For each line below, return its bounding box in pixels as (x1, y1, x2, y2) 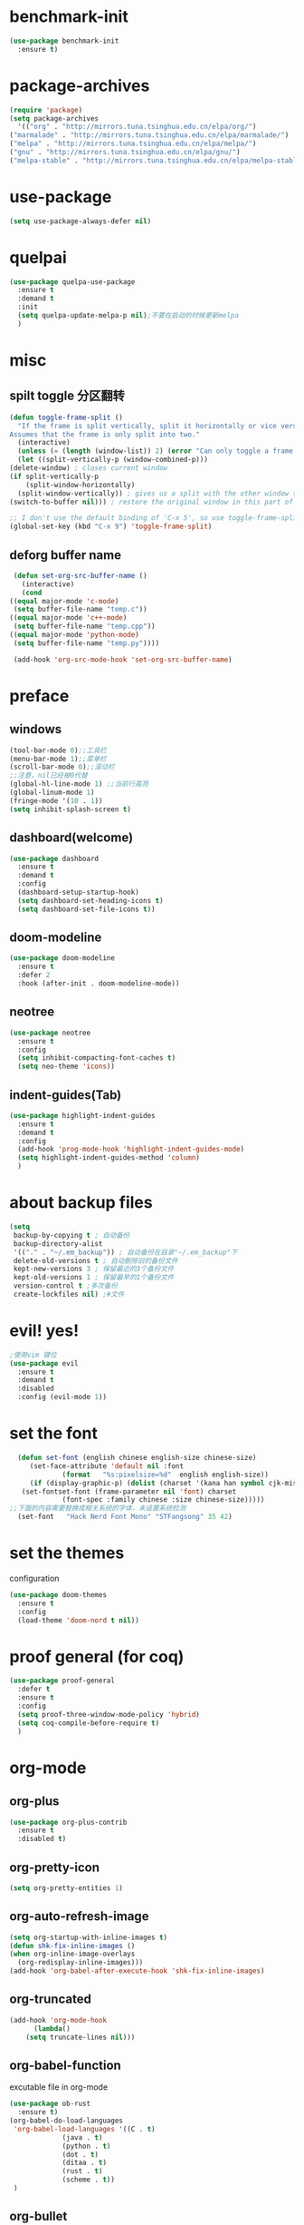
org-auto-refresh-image (9, 1908, 149, 1925)
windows (9, 721, 62, 737)
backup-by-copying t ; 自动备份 (13, 1230, 130, 1240)
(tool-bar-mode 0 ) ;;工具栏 (9, 746, 107, 755)
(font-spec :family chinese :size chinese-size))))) (62, 1495, 265, 1505)
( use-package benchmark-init (9, 36, 119, 45)
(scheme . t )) (62, 2175, 116, 2184)
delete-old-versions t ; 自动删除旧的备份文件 (13, 1256, 178, 1265)
